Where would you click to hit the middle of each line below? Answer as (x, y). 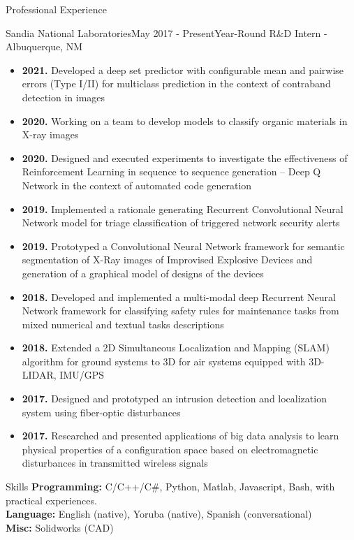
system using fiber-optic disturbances (101, 412)
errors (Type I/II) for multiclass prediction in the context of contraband (176, 83)
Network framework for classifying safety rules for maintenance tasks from (180, 311)
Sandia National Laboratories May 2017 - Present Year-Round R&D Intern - (167, 32)
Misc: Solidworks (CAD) (60, 527)
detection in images (64, 97)
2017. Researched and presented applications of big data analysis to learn (180, 436)
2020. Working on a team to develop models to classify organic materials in (185, 121)
